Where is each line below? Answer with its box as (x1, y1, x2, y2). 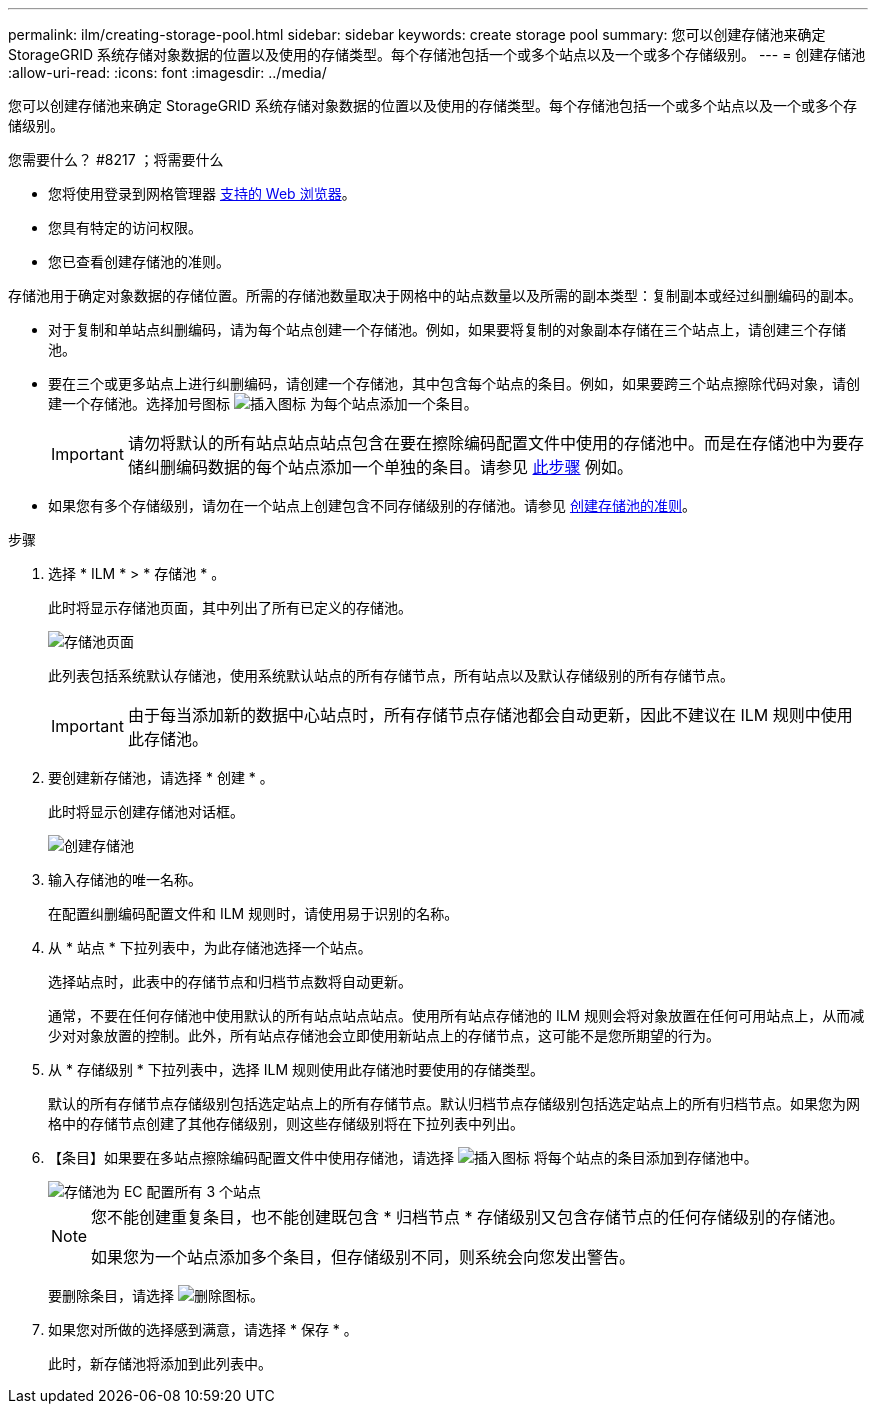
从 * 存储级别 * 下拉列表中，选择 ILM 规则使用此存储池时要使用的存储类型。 (48, 1061, 544, 1078)
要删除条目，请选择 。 (48, 1287, 264, 1304)
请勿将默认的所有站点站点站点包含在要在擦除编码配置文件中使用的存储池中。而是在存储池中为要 (127, 433, 848, 453)
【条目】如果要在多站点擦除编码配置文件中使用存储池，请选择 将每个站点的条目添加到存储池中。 (48, 1149, 758, 1166)
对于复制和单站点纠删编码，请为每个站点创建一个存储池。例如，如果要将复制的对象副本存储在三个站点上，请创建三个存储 (48, 321, 846, 338)
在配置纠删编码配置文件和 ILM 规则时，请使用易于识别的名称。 (48, 905, 459, 922)
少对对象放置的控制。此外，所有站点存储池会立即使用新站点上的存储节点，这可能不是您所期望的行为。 (48, 1027, 720, 1044)
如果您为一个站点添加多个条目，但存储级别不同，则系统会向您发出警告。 (91, 1247, 636, 1267)
